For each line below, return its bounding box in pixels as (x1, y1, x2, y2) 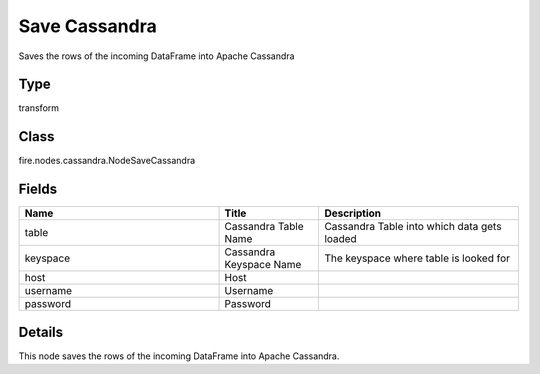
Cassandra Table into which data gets (324, 220, 502, 234)
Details (18, 323, 64, 340)
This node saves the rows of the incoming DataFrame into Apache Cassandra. (18, 350, 340, 362)
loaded (324, 232, 357, 246)
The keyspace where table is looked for (324, 251, 510, 265)
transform (18, 102, 60, 114)
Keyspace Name (224, 258, 302, 272)
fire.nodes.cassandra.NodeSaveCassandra (18, 155, 196, 167)
